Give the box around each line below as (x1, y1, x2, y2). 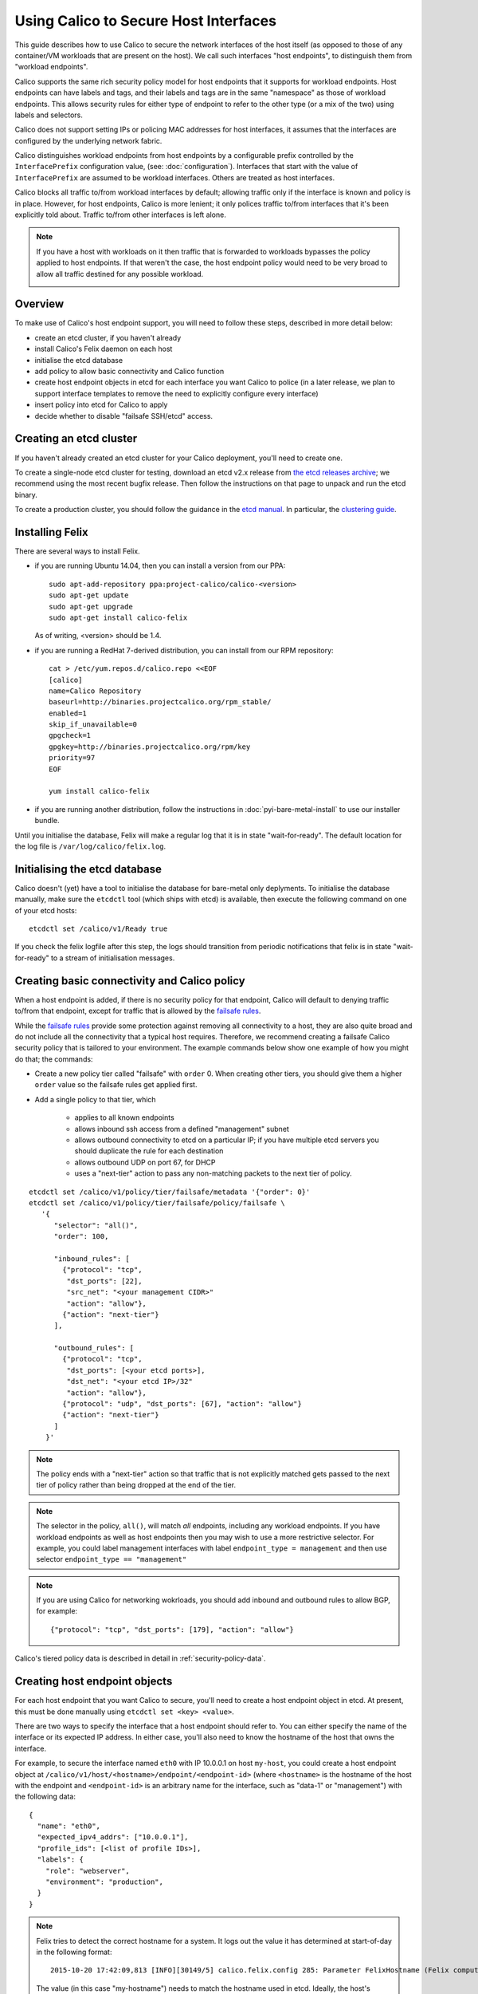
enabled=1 (49, 708, 87, 718)
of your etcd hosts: (14, 905, 77, 915)
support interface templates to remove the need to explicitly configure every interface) (34, 388, 319, 398)
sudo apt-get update (49, 591, 129, 600)
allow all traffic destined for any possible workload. (36, 269, 204, 278)
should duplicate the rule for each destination (74, 1146, 224, 1156)
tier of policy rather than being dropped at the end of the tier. (36, 1480, 237, 1490)
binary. (14, 490, 37, 499)
